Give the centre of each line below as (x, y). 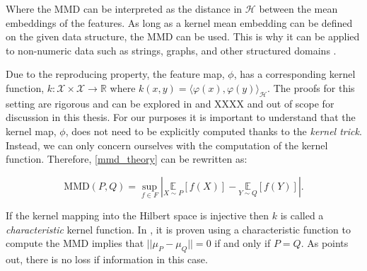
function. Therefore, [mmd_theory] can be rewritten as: (127, 159)
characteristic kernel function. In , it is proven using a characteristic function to (178, 229)
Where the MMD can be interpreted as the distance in (124, 8)
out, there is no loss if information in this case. (107, 259)
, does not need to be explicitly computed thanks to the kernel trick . (214, 131)
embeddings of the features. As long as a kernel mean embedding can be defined (179, 22)
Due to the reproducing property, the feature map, (115, 74)
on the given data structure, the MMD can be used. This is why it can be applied (183, 36)
